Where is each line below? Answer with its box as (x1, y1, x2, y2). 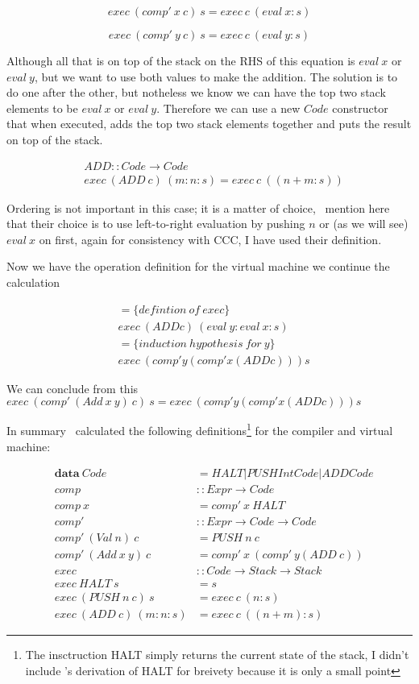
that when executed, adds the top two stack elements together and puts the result (6, 115, 412, 132)
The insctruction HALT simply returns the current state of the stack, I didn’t (25, 646, 409, 663)
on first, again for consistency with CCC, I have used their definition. (39, 230, 382, 247)
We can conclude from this (6, 379, 139, 396)
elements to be (6, 99, 78, 116)
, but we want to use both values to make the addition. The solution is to (34, 68, 398, 85)
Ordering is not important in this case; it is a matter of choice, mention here (6, 199, 390, 216)
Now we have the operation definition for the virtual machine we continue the (6, 258, 390, 275)
